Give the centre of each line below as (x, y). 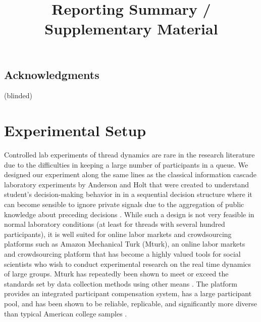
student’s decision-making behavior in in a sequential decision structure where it (128, 194)
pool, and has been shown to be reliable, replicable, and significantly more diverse (130, 303)
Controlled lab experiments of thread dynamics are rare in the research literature (129, 155)
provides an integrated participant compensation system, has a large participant (128, 293)
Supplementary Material (131, 29)
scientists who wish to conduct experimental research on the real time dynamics (128, 264)
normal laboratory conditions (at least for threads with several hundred (115, 224)
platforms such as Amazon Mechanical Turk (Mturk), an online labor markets (125, 244)
